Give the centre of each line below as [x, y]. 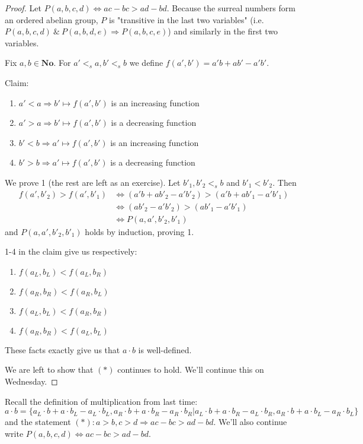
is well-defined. [165, 349]
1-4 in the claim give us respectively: [71, 251]
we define [146, 63]
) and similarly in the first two [223, 31]
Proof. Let [23, 8]
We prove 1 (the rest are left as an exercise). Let [93, 182]
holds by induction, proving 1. [139, 231]
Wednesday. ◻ [31, 381]
